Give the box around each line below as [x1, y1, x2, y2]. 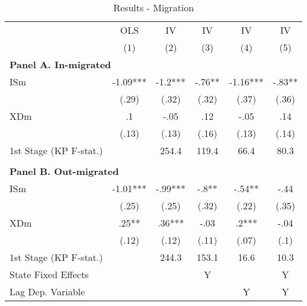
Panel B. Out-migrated [9, 164, 119, 178]
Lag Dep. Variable [9, 285, 85, 298]
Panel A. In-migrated [9, 58, 111, 71]
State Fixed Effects [9, 267, 89, 281]
